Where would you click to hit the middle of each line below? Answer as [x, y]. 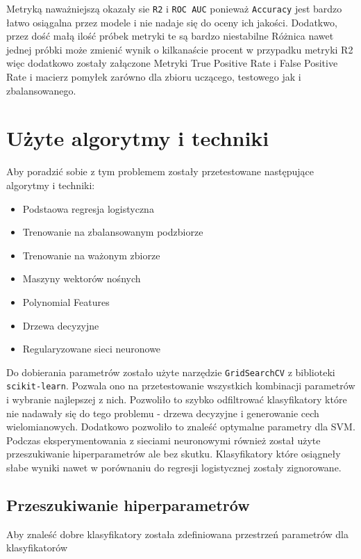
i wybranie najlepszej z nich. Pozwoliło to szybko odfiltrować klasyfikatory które [177, 399]
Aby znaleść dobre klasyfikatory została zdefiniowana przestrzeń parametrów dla [177, 534]
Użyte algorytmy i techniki [138, 138]
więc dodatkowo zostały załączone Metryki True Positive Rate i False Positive [172, 63]
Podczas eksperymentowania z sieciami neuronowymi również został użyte [163, 440]
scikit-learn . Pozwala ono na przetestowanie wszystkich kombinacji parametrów [181, 386]
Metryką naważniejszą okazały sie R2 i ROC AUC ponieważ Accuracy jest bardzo [174, 8]
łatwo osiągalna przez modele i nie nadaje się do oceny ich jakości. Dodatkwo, [172, 22]
